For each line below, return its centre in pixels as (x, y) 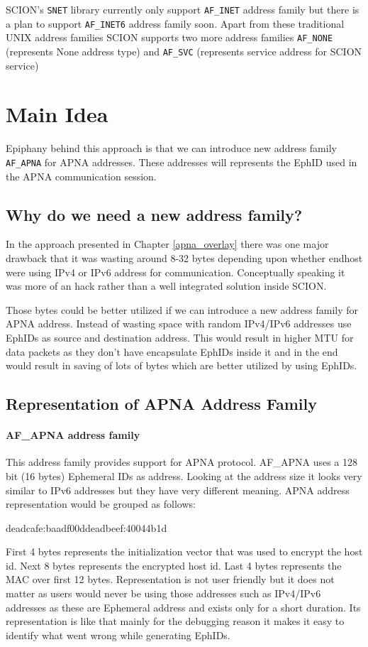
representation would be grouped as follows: (101, 504)
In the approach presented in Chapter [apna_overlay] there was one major (167, 244)
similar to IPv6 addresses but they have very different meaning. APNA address (178, 490)
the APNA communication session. (81, 176)
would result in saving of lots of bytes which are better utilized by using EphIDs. (182, 365)
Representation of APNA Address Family (161, 404)
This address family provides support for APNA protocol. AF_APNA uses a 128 (182, 462)
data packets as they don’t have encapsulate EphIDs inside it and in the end (172, 351)
